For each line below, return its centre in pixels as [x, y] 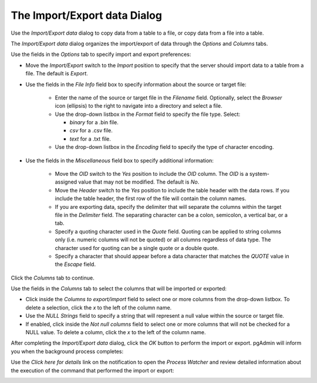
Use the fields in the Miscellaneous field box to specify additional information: [120, 160]
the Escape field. [75, 264]
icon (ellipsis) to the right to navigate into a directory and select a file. [139, 106]
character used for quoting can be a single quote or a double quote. [137, 248]
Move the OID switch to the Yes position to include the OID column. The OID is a [152, 174]
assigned [66, 182]
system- [259, 174]
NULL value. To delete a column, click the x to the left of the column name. [116, 332]
